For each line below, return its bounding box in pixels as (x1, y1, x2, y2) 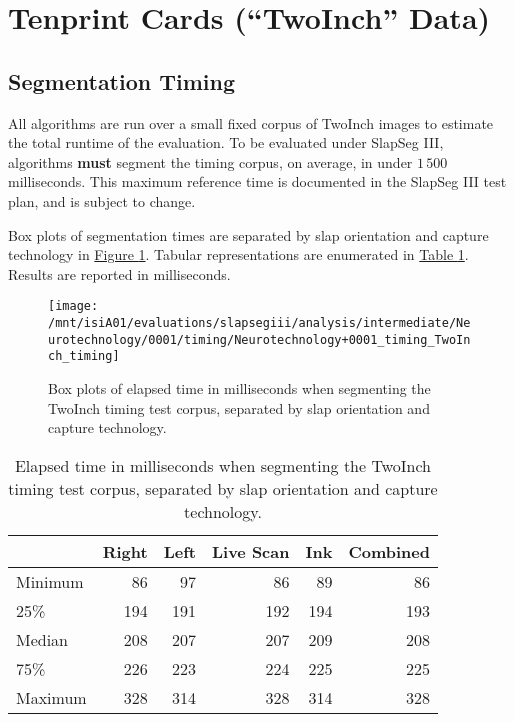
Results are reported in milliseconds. (8, 263, 231, 284)
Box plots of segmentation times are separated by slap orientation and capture (8, 224, 489, 245)
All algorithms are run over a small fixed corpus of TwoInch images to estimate (8, 112, 494, 133)
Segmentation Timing (8, 65, 236, 96)
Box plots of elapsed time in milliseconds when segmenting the (48, 377, 431, 398)
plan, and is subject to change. (8, 190, 196, 211)
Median (16, 627, 69, 651)
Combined (348, 539, 430, 563)
